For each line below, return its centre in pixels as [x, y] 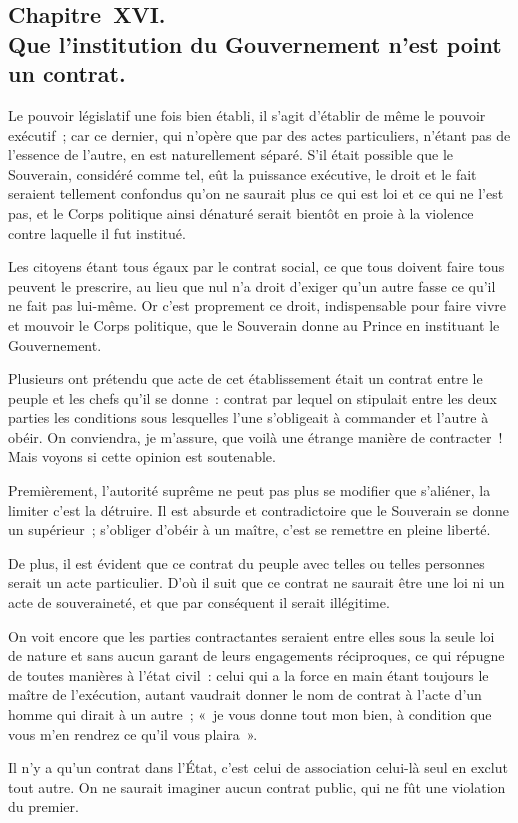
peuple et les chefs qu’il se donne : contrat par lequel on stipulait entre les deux [252, 397]
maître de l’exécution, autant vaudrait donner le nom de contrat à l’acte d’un [245, 694]
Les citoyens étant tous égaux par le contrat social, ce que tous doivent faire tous [256, 266]
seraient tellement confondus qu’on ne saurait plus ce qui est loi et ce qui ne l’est [256, 193]
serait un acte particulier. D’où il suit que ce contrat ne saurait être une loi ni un [256, 582]
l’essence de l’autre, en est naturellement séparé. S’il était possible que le [231, 154]
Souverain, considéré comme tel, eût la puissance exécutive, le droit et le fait [242, 173]
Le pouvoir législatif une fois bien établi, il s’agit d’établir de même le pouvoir [247, 114]
